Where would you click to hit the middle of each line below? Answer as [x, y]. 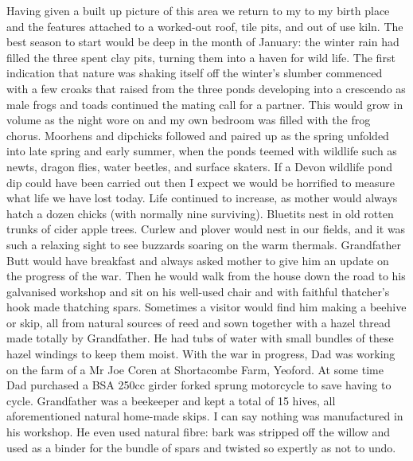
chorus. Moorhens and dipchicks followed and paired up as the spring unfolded [198, 135]
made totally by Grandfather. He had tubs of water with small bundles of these [200, 338]
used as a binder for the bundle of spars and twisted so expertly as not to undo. [201, 447]
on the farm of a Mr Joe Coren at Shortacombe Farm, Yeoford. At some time [195, 369]
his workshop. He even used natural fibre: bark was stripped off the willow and [199, 432]
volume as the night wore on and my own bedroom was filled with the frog [189, 120]
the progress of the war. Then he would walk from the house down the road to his [206, 276]
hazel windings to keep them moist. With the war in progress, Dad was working [201, 354]
